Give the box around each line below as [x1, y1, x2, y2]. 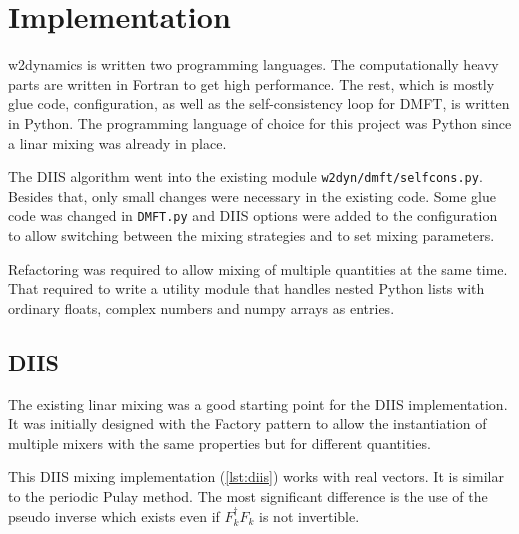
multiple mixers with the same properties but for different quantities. [8, 432, 431, 453]
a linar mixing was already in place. [8, 132, 227, 153]
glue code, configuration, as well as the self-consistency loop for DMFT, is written [8, 93, 510, 114]
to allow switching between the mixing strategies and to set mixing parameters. [8, 225, 495, 245]
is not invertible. [259, 505, 360, 526]
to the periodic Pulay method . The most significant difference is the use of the [8, 485, 488, 506]
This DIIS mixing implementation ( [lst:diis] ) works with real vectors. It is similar [8, 466, 504, 487]
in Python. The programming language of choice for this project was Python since [8, 112, 512, 133]
